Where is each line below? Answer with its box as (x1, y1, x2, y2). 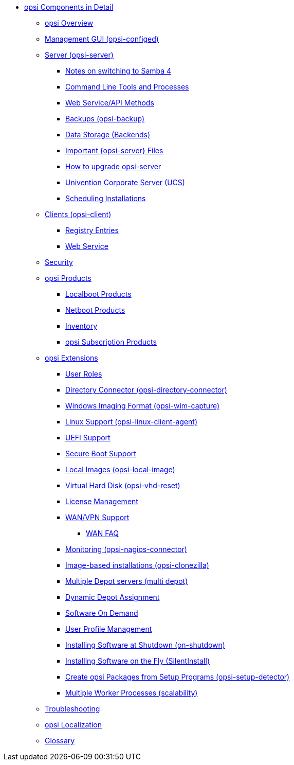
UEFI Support (65, 433, 111, 442)
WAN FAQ (86, 529, 119, 538)
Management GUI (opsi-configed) (45, 34, 159, 43)
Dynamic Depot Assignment (65, 593, 160, 601)
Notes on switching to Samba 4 (65, 66, 172, 75)
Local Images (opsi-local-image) (65, 465, 175, 474)
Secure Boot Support (65, 449, 136, 458)
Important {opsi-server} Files (65, 146, 163, 155)
